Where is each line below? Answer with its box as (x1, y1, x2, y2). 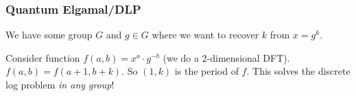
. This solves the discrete (246, 64, 351, 78)
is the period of (174, 64, 239, 78)
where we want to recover (152, 27, 259, 42)
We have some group (5, 27, 93, 42)
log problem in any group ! (5, 77, 115, 91)
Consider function (5, 50, 80, 64)
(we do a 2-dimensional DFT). (163, 50, 290, 64)
